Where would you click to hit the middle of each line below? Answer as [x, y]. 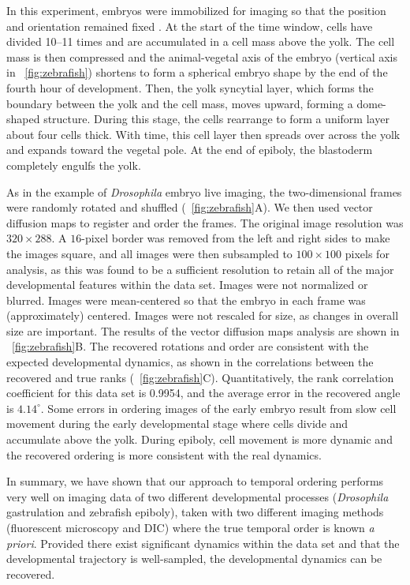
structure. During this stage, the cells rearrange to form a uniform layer [216, 119]
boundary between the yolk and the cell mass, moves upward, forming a [180, 103]
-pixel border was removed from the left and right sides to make [236, 238]
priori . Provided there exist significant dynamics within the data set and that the [203, 543]
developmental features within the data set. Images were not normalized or [187, 285]
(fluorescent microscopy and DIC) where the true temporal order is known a [190, 527]
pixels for [367, 253]
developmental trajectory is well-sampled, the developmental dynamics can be [194, 559]
